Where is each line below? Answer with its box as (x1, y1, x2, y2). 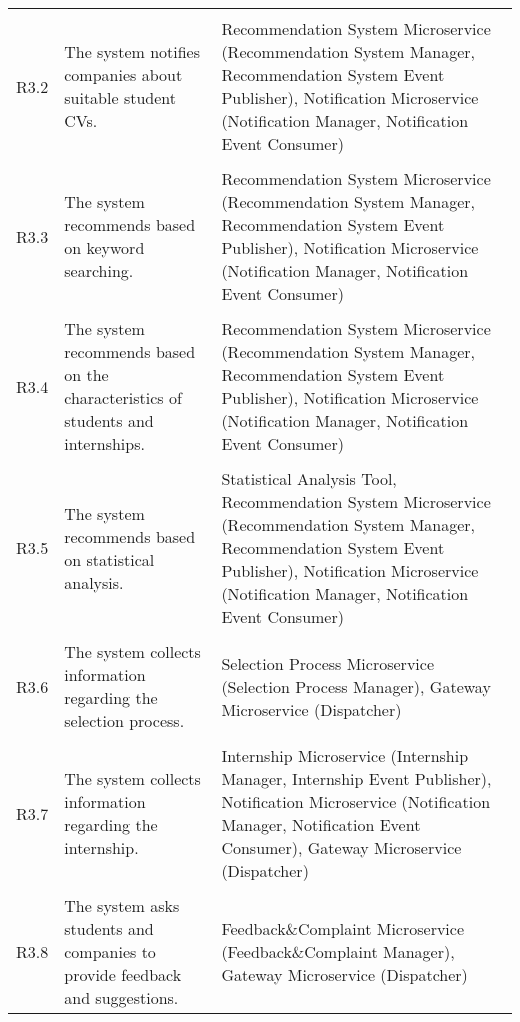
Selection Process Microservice (221, 651, 434, 675)
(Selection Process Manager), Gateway (221, 674, 491, 698)
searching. (64, 259, 134, 282)
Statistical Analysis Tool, (221, 467, 397, 490)
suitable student (64, 86, 176, 109)
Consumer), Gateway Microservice (221, 836, 462, 859)
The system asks (64, 894, 180, 917)
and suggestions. (64, 986, 179, 1009)
